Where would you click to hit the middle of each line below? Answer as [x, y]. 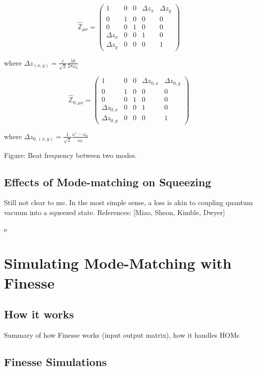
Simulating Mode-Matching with [118, 263]
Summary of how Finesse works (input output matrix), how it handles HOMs [122, 334]
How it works [39, 314]
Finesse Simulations [56, 361]
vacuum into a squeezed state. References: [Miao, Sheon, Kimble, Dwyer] [115, 212]
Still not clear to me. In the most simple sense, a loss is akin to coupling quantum [128, 202]
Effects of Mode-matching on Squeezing [108, 182]
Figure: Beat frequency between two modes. [70, 155]
